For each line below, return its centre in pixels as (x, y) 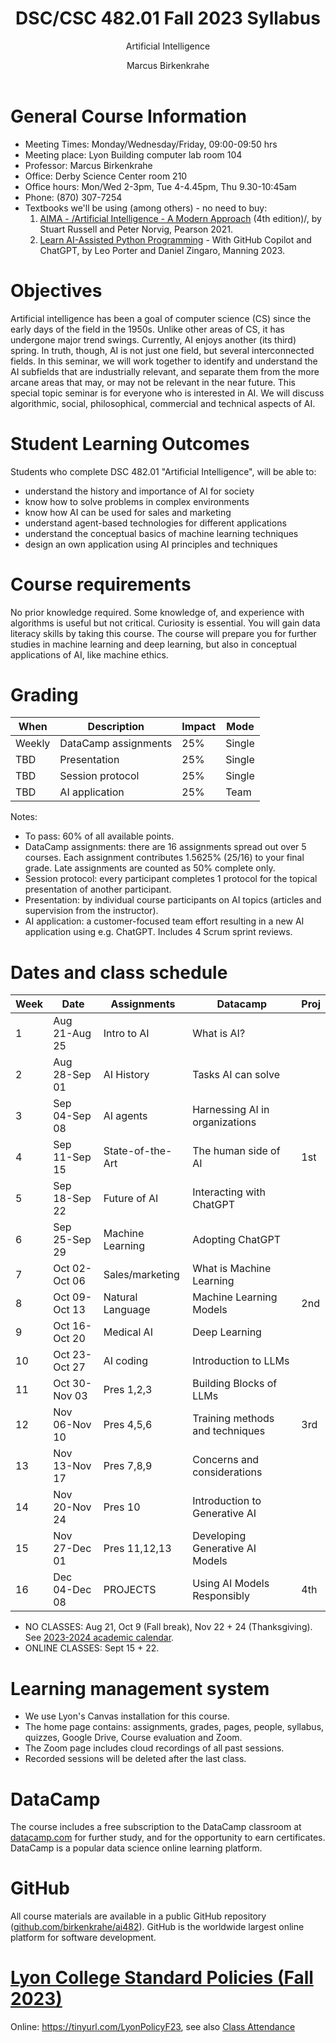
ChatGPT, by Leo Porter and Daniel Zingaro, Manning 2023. (162, 250)
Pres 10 (122, 1507)
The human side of (236, 1151)
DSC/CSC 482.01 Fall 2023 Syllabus (168, 18)
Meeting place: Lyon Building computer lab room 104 (133, 154)
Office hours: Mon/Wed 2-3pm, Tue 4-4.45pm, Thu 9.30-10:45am (160, 186)
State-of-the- (138, 1151)
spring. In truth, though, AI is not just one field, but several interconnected (162, 350)
